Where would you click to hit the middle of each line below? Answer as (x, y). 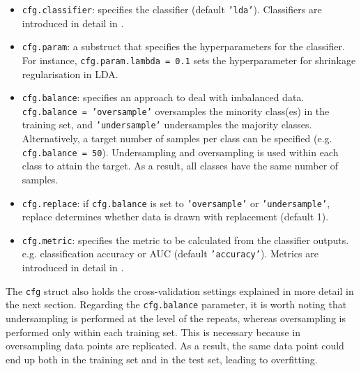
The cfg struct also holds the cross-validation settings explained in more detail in (180, 290)
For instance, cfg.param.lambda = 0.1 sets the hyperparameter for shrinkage (189, 60)
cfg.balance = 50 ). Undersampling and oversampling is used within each (180, 152)
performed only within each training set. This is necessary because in (153, 332)
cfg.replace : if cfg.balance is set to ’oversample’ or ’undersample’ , (176, 203)
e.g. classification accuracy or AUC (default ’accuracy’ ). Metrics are (170, 253)
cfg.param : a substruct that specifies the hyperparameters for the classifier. (183, 46)
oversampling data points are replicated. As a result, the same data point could (175, 346)
